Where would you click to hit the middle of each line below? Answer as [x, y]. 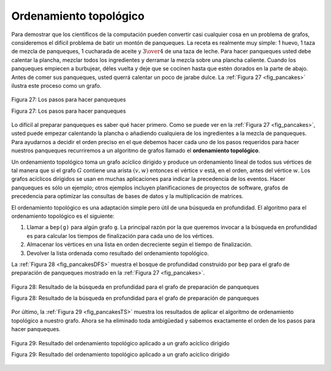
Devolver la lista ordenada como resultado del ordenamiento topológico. [118, 253]
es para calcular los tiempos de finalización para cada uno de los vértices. [120, 235]
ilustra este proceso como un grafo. [56, 85]
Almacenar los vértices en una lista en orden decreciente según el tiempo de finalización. [139, 245]
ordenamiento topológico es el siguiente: [63, 216]
